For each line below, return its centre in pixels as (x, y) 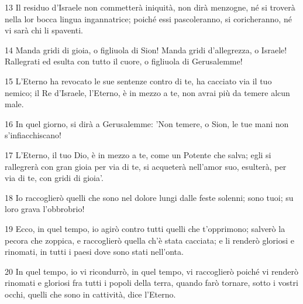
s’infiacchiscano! (33, 135)
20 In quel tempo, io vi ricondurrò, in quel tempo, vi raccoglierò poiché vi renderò (151, 271)
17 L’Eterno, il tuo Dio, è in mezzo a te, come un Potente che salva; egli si (138, 154)
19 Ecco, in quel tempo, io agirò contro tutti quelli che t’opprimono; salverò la (145, 228)
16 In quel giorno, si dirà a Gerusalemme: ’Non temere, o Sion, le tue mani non (147, 123)
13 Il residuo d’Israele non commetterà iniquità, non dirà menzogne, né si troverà (150, 7)
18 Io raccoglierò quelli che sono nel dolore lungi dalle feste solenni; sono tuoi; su (149, 197)
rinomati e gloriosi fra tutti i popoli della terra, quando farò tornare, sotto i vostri (151, 283)
